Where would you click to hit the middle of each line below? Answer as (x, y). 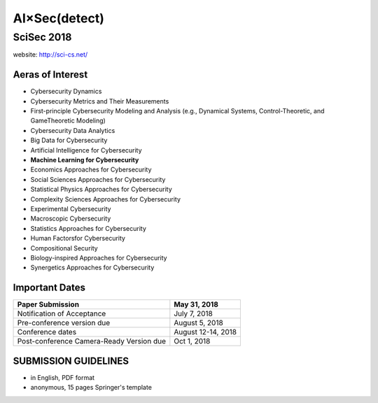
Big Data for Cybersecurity (69, 141)
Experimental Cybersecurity (71, 208)
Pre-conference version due (64, 323)
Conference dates (47, 332)
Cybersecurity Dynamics (66, 92)
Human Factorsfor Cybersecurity (78, 239)
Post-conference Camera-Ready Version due (91, 341)
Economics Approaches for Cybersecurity (91, 170)
